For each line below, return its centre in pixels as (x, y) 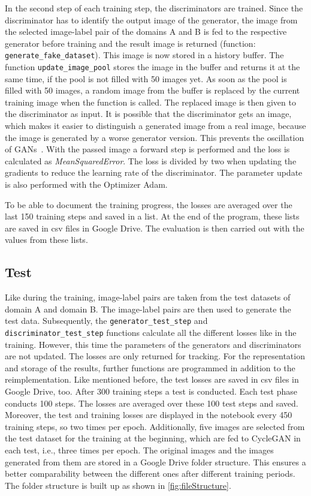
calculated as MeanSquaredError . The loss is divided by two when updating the (151, 160)
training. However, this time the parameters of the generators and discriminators (153, 344)
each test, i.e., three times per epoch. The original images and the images (139, 450)
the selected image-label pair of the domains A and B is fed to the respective (146, 31)
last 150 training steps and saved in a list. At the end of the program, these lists (152, 216)
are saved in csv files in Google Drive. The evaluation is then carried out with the (155, 228)
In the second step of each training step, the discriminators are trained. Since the (154, 8)
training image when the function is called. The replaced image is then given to (150, 102)
